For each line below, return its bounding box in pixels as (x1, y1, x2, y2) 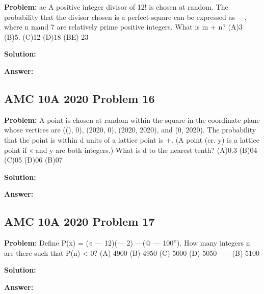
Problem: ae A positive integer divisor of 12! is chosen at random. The (4, 2, 228, 12)
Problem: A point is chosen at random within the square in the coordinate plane (4, 114, 260, 125)
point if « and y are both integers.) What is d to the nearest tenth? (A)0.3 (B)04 (4, 144, 257, 155)
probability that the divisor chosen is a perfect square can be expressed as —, (4, 11, 247, 22)
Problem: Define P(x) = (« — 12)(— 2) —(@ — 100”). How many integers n (4, 237, 250, 248)
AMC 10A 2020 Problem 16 (4, 90, 155, 106)
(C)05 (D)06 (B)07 (4, 154, 63, 165)
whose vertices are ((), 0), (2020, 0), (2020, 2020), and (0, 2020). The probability (4, 124, 256, 135)
